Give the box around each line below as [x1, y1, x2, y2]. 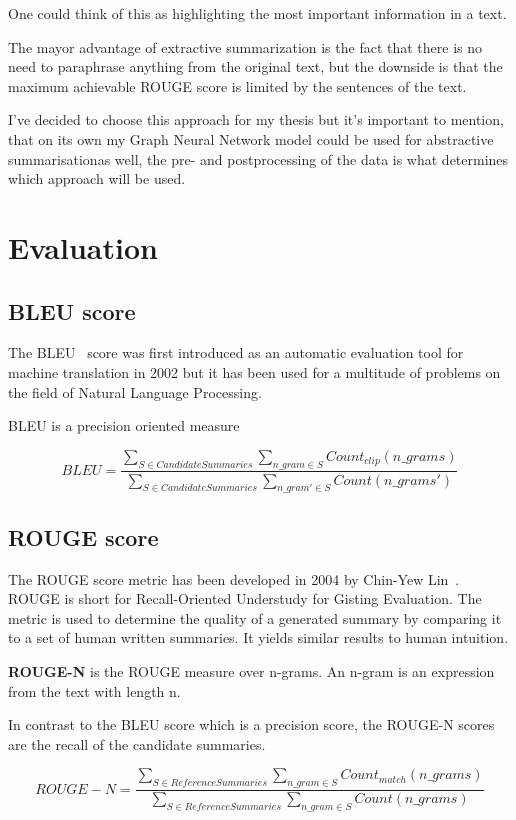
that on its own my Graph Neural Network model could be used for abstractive [8, 128, 494, 149]
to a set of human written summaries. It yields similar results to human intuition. [8, 627, 509, 648]
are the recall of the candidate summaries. [8, 733, 266, 754]
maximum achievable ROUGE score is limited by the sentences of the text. [8, 75, 467, 96]
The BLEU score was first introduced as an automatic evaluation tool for [8, 342, 464, 363]
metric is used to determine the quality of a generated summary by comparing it [8, 607, 502, 628]
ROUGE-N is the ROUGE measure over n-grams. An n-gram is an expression [8, 660, 495, 681]
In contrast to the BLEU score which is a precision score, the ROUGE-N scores [8, 714, 495, 735]
